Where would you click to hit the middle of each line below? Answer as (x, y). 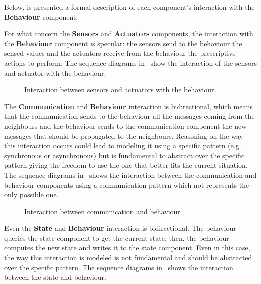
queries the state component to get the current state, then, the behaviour (117, 238)
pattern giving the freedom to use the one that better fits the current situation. (126, 165)
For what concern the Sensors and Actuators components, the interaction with (129, 33)
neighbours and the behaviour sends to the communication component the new (125, 125)
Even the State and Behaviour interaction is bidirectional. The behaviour (120, 228)
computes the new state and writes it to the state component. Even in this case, (127, 248)
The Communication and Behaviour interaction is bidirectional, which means (128, 106)
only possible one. (31, 195)
